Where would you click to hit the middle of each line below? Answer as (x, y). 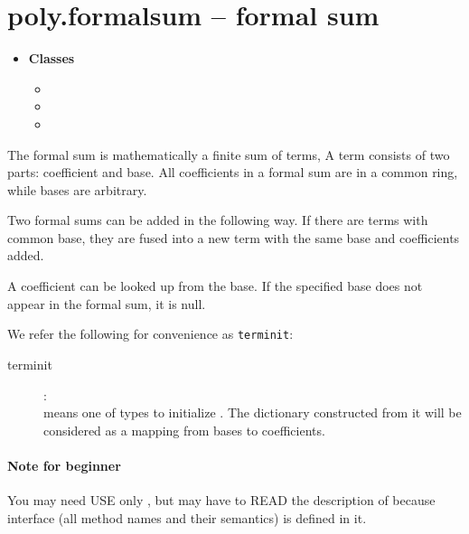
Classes (52, 58)
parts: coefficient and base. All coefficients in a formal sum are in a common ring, (233, 172)
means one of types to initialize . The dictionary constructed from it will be (253, 412)
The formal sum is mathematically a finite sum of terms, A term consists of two (229, 154)
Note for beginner (64, 465)
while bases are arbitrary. (77, 189)
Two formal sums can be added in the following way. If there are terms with (218, 220)
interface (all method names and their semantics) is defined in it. (187, 517)
